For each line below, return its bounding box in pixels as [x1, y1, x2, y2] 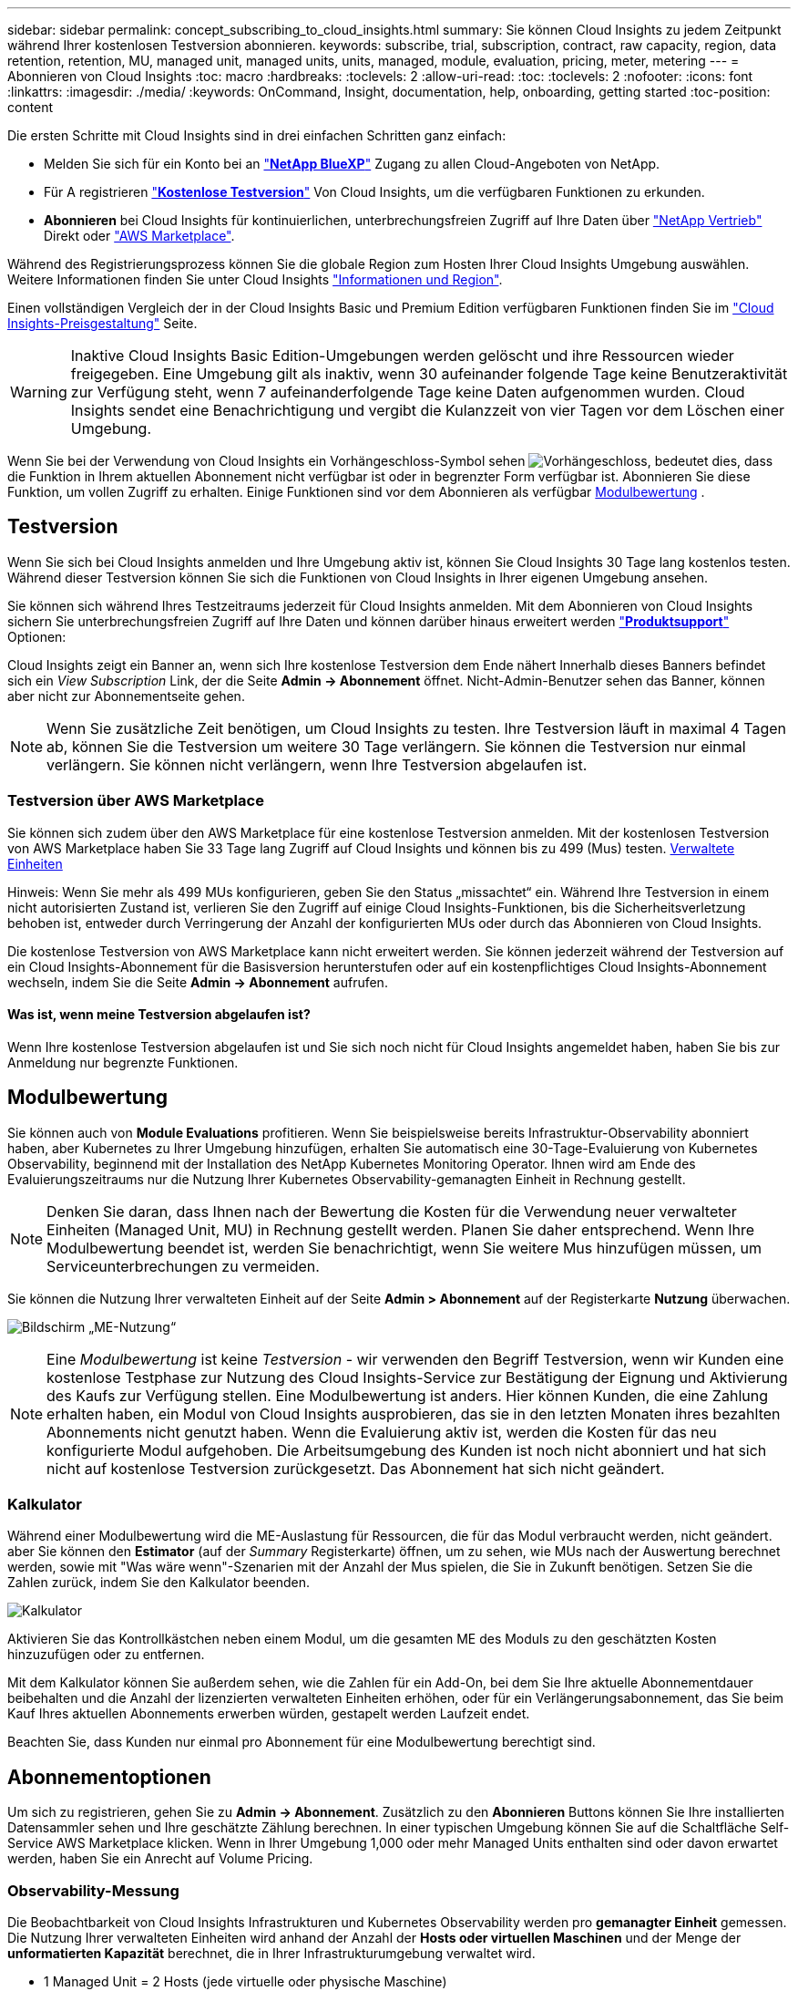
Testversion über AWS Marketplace [7, 791, 264, 810]
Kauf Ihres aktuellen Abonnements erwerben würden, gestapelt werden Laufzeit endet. [7, 1706, 530, 1722]
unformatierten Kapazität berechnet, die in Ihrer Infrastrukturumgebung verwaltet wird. [7, 1945, 536, 1961]
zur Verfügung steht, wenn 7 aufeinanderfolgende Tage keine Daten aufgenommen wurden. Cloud [70, 383, 745, 401]
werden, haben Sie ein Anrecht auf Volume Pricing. [7, 1851, 313, 1867]
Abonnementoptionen [7, 1765, 211, 1789]
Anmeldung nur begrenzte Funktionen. [7, 1054, 239, 1070]
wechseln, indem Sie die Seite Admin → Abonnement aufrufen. [7, 974, 388, 990]
